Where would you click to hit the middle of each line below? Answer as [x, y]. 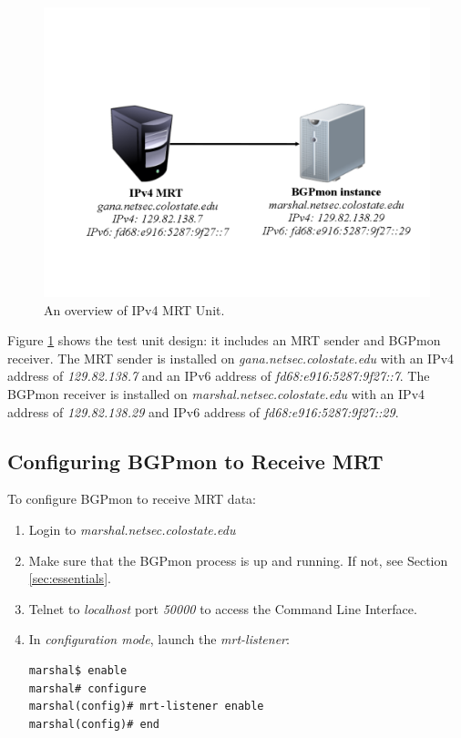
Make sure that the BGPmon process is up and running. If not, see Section [238, 560]
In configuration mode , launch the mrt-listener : [159, 639]
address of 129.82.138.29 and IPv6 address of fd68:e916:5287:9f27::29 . [203, 411]
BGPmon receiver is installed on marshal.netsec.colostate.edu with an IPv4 [216, 393]
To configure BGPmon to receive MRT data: [132, 499]
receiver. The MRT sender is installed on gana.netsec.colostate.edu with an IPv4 [231, 358]
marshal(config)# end [94, 724]
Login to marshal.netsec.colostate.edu [132, 529]
